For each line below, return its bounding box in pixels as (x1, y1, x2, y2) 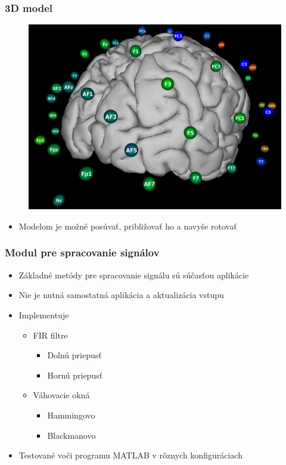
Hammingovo (47, 408, 95, 421)
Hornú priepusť (47, 368, 103, 381)
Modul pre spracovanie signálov (5, 245, 160, 260)
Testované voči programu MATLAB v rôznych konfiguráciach (18, 449, 243, 461)
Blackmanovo (47, 429, 96, 441)
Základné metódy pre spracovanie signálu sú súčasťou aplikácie (18, 268, 249, 281)
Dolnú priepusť (47, 349, 102, 361)
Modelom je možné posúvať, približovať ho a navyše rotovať (18, 219, 237, 232)
